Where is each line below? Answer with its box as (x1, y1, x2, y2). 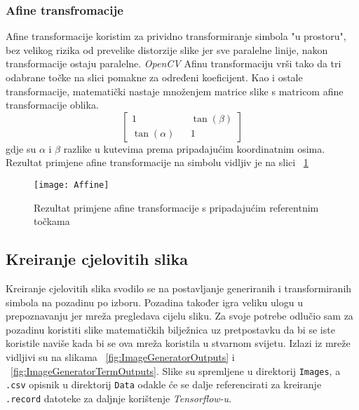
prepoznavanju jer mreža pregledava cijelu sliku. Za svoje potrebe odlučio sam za (6, 308, 353, 323)
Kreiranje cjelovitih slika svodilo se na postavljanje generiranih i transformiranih (6, 281, 352, 296)
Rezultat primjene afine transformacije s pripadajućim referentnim (34, 200, 319, 214)
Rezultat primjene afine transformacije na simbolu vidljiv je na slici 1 (6, 155, 309, 170)
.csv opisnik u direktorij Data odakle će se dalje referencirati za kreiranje (6, 377, 322, 392)
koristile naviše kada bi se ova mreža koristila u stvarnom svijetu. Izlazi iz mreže (6, 336, 351, 350)
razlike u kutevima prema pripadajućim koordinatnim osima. (63, 141, 325, 156)
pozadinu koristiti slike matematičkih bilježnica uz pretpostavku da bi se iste (6, 322, 335, 336)
